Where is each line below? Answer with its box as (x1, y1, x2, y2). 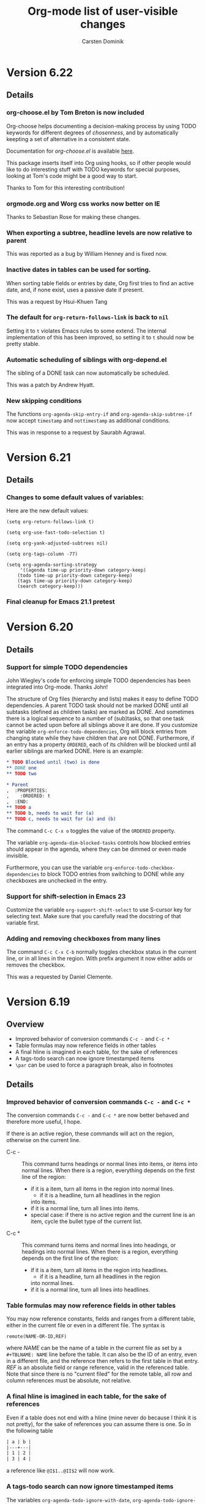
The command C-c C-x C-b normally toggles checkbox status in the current (6, 948, 197, 956)
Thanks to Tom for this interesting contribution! (6, 184, 125, 191)
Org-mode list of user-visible (27, 4, 179, 18)
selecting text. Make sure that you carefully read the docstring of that (6, 913, 182, 920)
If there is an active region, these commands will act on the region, (6, 1130, 174, 1137)
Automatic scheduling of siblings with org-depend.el (6, 355, 167, 364)
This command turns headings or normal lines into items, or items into (21, 1161, 198, 1168)
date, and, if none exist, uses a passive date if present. (6, 286, 144, 293)
